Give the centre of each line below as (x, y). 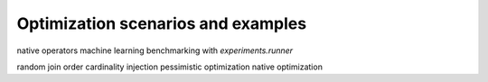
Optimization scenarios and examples (162, 23)
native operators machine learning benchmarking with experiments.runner (155, 50)
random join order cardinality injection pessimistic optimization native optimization (169, 67)
